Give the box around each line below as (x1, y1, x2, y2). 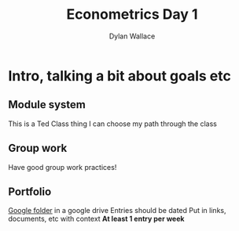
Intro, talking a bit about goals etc (8, 67, 232, 85)
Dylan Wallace (108, 31, 156, 41)
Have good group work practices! (8, 162, 117, 171)
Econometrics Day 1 (66, 5, 198, 23)
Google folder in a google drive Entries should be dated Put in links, (8, 206, 226, 215)
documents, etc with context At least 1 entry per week (8, 214, 185, 224)
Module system (8, 98, 86, 111)
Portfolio (8, 185, 52, 198)
